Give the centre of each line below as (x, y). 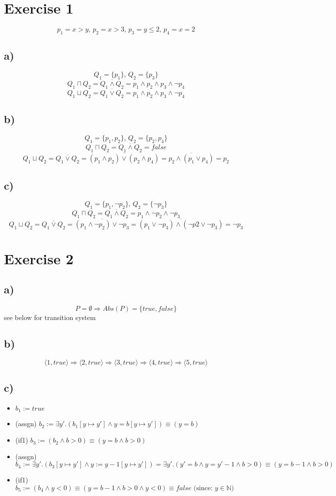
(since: (203, 488)
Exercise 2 (39, 258)
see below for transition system (50, 317)
